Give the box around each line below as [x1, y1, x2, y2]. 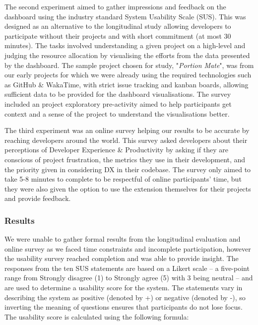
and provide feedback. [4, 193, 71, 203]
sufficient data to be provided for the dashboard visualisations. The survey [4, 89, 231, 99]
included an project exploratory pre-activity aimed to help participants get [4, 98, 232, 109]
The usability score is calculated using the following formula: [4, 311, 189, 322]
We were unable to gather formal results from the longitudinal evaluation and [4, 234, 241, 244]
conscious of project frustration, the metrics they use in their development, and [4, 154, 246, 164]
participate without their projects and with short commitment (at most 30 [4, 30, 231, 41]
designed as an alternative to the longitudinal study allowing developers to [4, 21, 231, 31]
